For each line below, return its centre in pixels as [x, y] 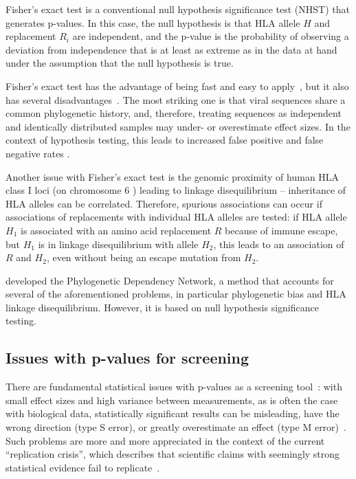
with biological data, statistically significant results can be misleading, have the [173, 413]
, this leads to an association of [279, 244]
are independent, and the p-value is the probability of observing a [211, 36]
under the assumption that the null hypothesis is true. [120, 63]
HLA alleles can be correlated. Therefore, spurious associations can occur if [164, 203]
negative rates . [38, 153]
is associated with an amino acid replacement [116, 230]
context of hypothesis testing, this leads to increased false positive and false [165, 140]
